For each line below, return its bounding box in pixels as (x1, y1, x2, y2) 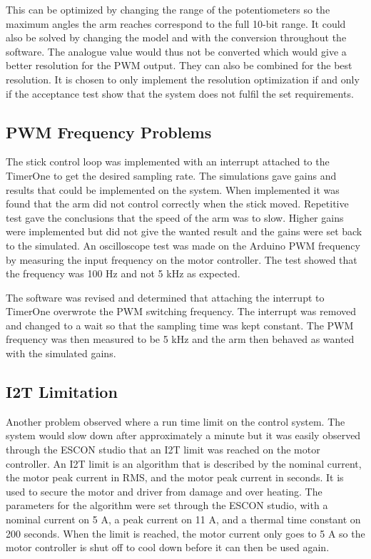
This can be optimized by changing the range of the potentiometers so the (6, 2, 330, 16)
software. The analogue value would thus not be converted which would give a (6, 43, 347, 58)
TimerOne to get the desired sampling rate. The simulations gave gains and (6, 168, 337, 183)
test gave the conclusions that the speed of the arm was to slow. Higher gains (6, 210, 344, 225)
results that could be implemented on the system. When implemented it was (6, 182, 340, 197)
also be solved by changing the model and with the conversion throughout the (6, 30, 347, 45)
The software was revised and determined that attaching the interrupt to (6, 289, 325, 304)
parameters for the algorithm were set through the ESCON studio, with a (6, 498, 328, 513)
